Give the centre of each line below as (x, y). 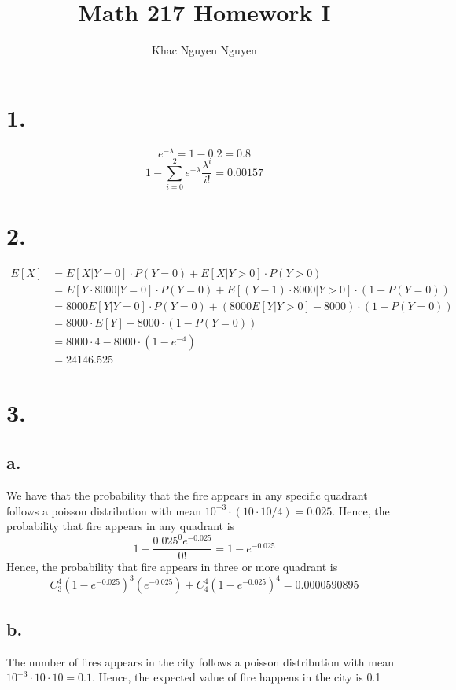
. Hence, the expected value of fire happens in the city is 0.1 (237, 677)
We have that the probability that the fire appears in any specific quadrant (187, 494)
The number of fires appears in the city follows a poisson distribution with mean (200, 661)
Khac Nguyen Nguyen (204, 50)
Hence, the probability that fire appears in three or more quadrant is (172, 567)
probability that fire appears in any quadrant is (121, 526)
